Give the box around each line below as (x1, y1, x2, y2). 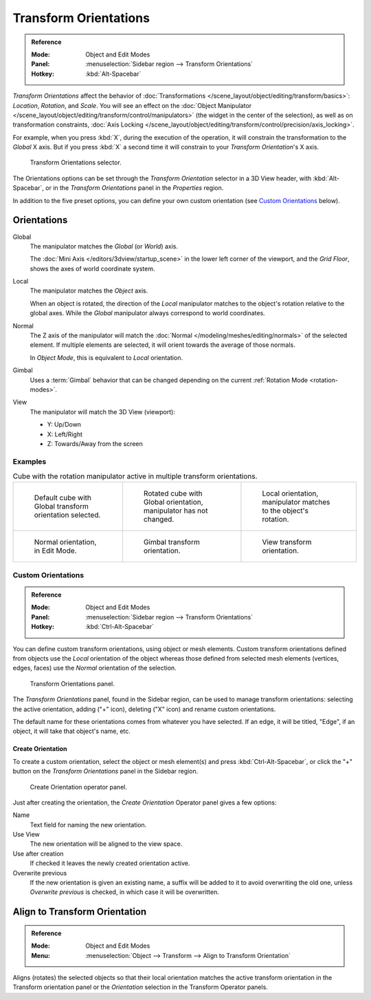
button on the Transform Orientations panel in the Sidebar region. (12, 767, 199, 776)
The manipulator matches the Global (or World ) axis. (30, 242, 179, 251)
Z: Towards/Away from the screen (47, 439, 144, 447)
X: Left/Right (47, 430, 82, 438)
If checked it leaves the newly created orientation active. (30, 859, 190, 867)
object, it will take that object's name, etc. (12, 727, 131, 736)
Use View (12, 830, 41, 839)
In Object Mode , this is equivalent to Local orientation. (30, 353, 183, 361)
